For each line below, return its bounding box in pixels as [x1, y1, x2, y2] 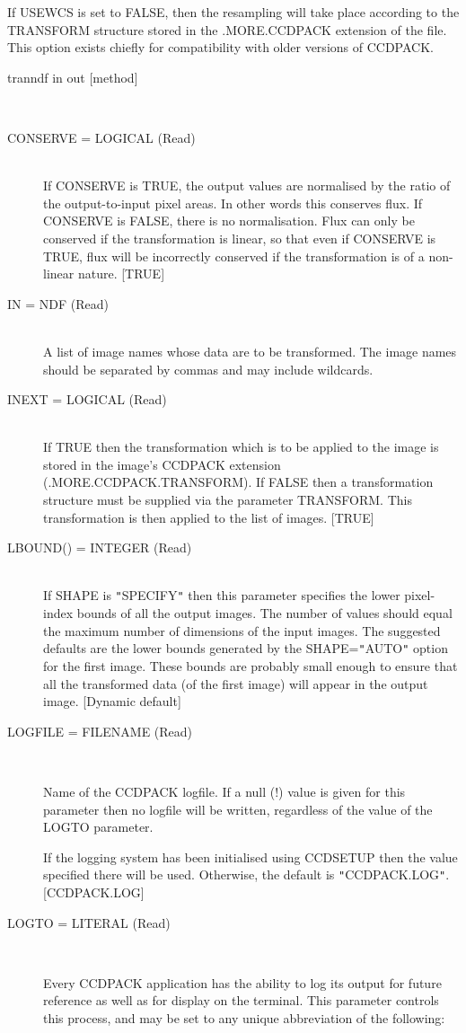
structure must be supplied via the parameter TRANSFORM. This [43, 490, 412, 509]
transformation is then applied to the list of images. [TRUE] [43, 508, 374, 526]
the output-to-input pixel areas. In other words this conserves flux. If [43, 193, 423, 212]
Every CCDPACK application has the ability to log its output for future [43, 973, 442, 992]
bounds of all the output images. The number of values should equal [76, 604, 453, 622]
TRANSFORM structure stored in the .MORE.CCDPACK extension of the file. [7, 20, 447, 39]
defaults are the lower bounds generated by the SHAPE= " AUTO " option [43, 639, 448, 658]
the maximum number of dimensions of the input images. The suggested [43, 621, 441, 640]
